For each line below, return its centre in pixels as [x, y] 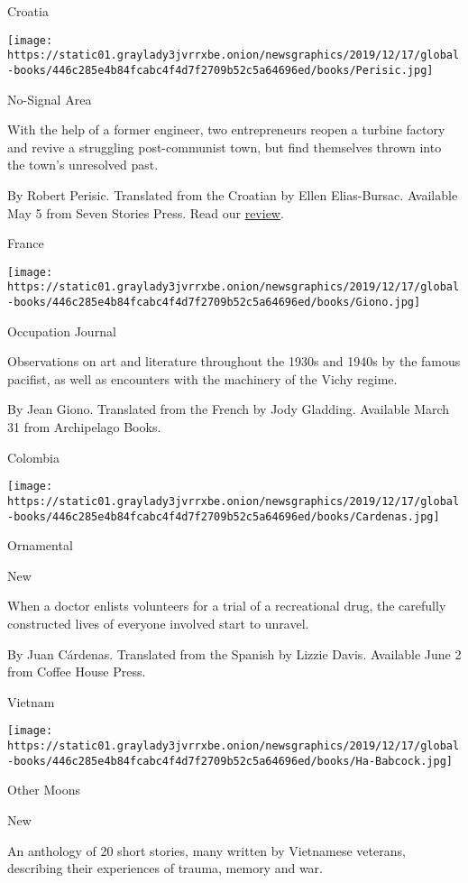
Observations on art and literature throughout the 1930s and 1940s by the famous [234, 361]
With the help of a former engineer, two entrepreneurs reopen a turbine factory [226, 129]
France [26, 243]
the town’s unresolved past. [83, 165]
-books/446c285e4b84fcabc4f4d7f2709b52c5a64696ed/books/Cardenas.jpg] [224, 516]
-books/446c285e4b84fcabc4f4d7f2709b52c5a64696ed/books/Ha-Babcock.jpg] [230, 761]
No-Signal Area [50, 99]
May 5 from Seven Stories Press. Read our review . [146, 212]
